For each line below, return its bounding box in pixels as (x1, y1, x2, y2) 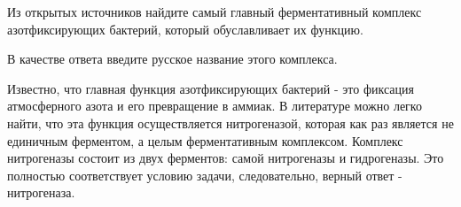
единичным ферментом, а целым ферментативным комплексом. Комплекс (7, 131, 403, 149)
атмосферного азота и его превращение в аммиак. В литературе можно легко (7, 96, 422, 115)
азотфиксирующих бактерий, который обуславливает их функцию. (7, 19, 363, 38)
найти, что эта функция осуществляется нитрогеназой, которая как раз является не (7, 113, 454, 132)
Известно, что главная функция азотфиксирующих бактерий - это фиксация (7, 79, 414, 97)
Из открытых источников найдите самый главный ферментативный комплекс (7, 3, 422, 20)
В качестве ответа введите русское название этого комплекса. (7, 50, 338, 68)
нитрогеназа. (7, 183, 75, 202)
